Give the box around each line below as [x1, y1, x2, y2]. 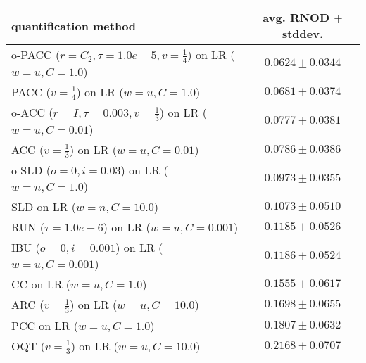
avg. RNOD [263, 9, 330, 25]
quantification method [11, 17, 137, 34]
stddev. [282, 25, 324, 42]
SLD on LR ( [11, 198, 77, 215]
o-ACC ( [11, 104, 53, 121]
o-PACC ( [11, 46, 61, 63]
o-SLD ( [11, 162, 51, 179]
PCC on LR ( [11, 317, 78, 333]
